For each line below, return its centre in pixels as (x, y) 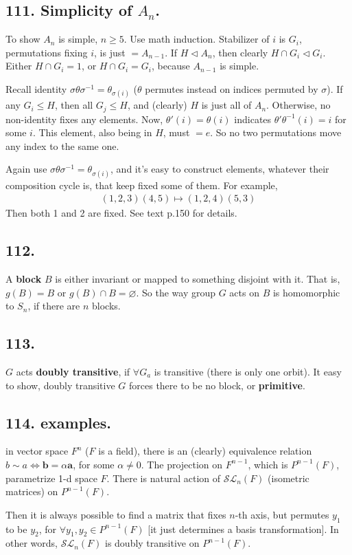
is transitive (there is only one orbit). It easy (248, 371)
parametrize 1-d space (51, 478)
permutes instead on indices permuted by (232, 88)
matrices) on (32, 491)
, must (176, 132)
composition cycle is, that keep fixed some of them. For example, (142, 185)
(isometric (289, 478)
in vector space (37, 451)
